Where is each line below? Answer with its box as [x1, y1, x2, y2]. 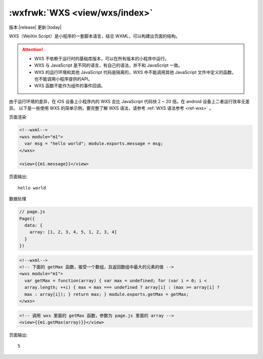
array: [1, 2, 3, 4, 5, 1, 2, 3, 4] [29, 229, 117, 235]
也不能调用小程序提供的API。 [34, 76, 93, 82]
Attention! [22, 47, 43, 53]
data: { [24, 222, 43, 228]
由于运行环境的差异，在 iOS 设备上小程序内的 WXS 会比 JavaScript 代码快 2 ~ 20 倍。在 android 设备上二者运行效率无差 [9, 98, 250, 104]
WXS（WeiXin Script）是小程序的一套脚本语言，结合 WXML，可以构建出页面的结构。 [9, 33, 180, 39]
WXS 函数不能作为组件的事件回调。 [34, 83, 106, 89]
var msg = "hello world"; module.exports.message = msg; [24, 141, 163, 146]
